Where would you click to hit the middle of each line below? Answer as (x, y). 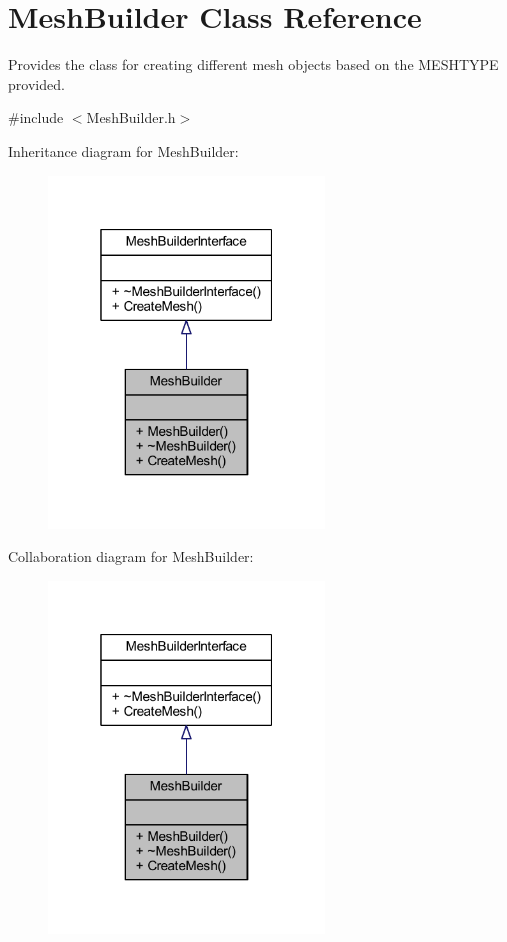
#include (36, 117)
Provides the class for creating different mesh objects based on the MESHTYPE (253, 64)
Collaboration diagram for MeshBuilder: (131, 556)
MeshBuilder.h (131, 117)
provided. (36, 83)
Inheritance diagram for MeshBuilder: (123, 150)
